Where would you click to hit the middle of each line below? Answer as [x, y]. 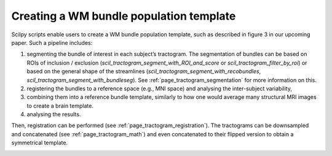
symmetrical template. [39, 143]
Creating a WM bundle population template [124, 16]
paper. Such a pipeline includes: [52, 42]
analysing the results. [54, 114]
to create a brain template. [60, 106]
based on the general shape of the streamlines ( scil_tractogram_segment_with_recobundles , [144, 71]
